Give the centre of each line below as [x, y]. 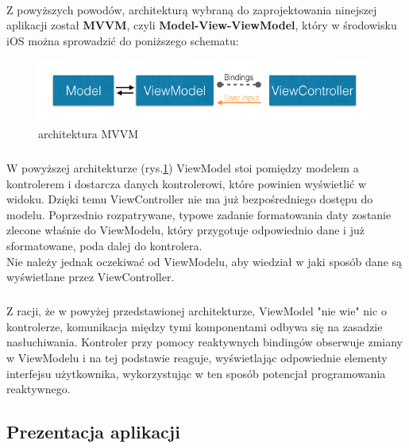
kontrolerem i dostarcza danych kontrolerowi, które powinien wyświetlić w [187, 183]
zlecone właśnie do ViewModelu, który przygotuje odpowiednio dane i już [185, 230]
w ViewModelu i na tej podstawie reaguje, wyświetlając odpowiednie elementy [197, 357]
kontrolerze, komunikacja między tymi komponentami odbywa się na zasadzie [195, 326]
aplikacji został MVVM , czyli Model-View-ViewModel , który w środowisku [202, 25]
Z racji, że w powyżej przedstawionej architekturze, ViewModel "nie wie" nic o [197, 311]
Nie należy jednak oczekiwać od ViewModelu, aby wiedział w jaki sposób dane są [204, 261]
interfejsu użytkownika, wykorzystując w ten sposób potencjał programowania [196, 373]
